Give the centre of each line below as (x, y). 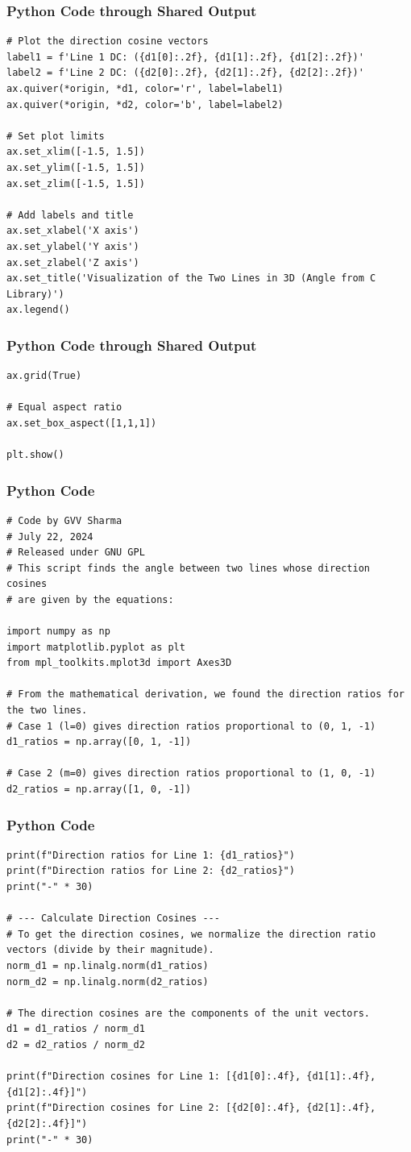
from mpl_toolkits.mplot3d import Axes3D (119, 663)
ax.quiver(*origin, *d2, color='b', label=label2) (145, 104)
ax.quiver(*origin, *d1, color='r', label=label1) (145, 89)
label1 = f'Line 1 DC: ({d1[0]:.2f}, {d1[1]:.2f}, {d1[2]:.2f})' (185, 57)
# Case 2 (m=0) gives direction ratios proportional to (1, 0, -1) (191, 774)
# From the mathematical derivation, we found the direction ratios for (205, 695)
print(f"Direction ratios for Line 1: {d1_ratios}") (151, 855)
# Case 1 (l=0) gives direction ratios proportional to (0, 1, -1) (191, 726)
